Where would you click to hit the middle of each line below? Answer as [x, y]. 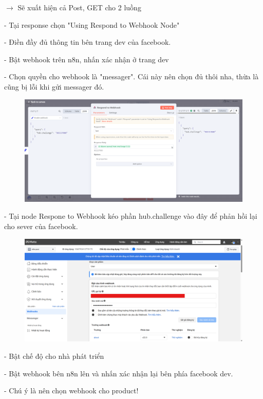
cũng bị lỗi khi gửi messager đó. [54, 86]
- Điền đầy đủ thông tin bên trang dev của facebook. [88, 42]
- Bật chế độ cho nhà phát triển [54, 356]
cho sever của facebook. [41, 226]
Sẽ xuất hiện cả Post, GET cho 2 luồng [79, 7]
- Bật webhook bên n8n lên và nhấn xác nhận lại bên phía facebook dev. [119, 373]
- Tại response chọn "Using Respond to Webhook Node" [92, 24]
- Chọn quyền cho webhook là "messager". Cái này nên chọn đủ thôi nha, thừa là [131, 76]
